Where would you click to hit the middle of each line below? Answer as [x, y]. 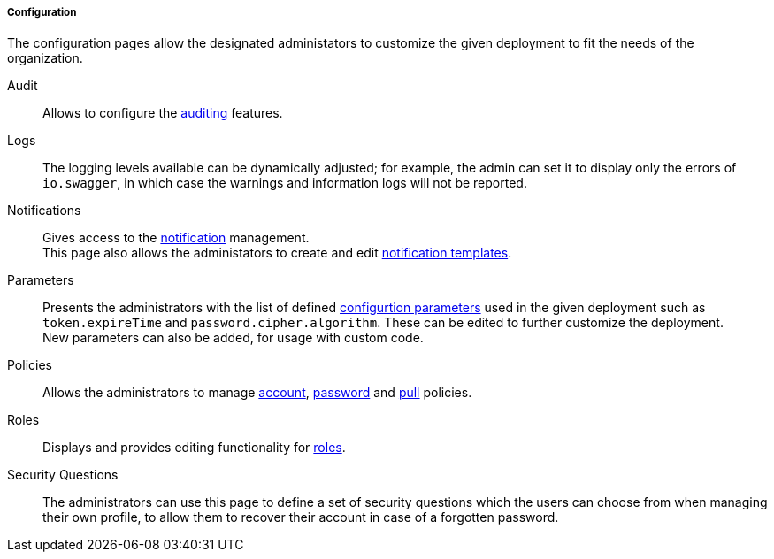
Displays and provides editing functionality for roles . [194, 448]
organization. [45, 58]
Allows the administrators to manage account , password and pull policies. [257, 393]
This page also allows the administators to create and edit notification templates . [277, 253]
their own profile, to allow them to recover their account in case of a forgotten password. [301, 517]
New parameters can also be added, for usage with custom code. [233, 338]
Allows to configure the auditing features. [163, 113]
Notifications [44, 211]
